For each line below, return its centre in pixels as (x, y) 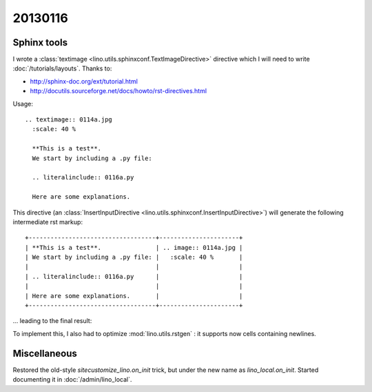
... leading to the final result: (52, 321)
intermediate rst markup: (48, 222)
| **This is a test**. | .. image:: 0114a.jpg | (134, 247)
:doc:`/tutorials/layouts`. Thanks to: (62, 68)
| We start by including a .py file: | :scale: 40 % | (134, 257)
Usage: (23, 104)
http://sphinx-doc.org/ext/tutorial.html (84, 81)
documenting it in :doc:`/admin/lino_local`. (72, 380)
